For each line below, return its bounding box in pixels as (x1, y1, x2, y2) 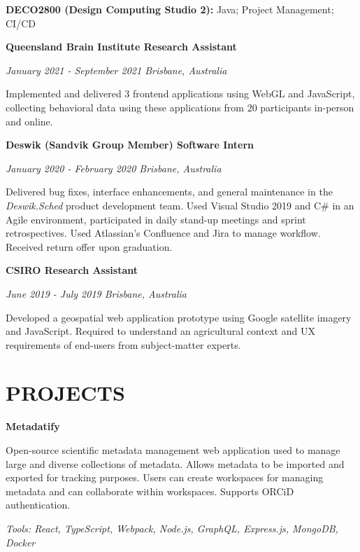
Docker (6, 534, 36, 549)
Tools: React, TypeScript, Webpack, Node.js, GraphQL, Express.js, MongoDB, (6, 520, 338, 535)
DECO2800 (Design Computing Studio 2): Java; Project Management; (6, 2, 334, 16)
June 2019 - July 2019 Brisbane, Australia (6, 286, 187, 301)
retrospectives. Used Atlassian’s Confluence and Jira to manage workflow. (6, 226, 321, 240)
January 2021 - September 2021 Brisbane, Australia (6, 62, 227, 77)
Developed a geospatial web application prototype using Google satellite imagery (6, 310, 352, 324)
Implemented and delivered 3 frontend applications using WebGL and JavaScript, (6, 86, 355, 101)
